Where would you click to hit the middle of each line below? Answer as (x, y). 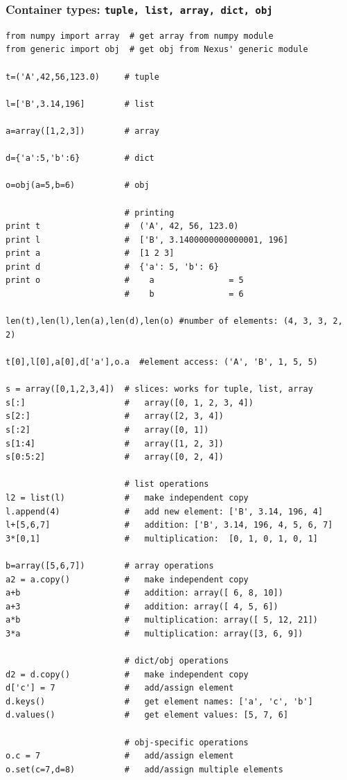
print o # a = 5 (125, 280)
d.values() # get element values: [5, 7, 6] (147, 715)
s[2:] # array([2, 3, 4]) (115, 416)
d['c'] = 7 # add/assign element (120, 688)
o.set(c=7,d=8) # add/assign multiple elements (144, 769)
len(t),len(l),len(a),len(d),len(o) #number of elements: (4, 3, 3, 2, (174, 321)
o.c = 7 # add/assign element (120, 756)
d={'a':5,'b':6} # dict (80, 158)
